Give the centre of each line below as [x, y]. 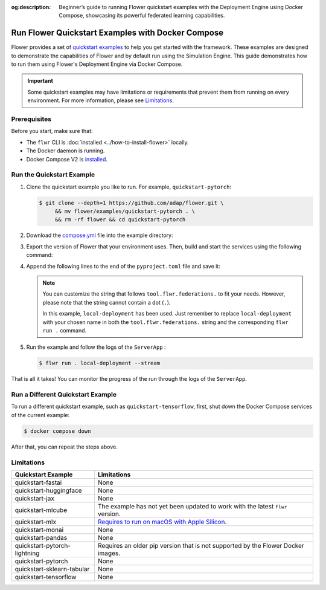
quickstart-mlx [36, 522]
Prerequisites [31, 119]
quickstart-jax [34, 498]
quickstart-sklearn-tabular [52, 569]
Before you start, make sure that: [52, 131]
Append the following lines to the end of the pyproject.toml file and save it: [123, 266]
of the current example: [40, 415]
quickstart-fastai [38, 482]
